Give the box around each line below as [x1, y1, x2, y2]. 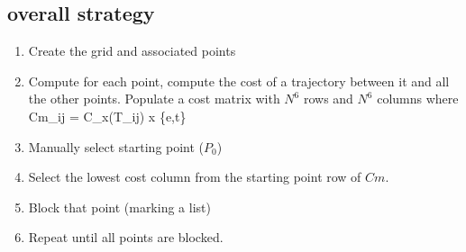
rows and [303, 89, 353, 108]
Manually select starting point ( [28, 137, 205, 156]
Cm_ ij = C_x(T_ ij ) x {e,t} [28, 106, 187, 125]
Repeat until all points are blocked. [28, 228, 224, 247]
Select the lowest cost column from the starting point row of [28, 167, 361, 186]
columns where [377, 89, 459, 108]
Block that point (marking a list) [28, 197, 211, 216]
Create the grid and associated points [28, 41, 236, 60]
